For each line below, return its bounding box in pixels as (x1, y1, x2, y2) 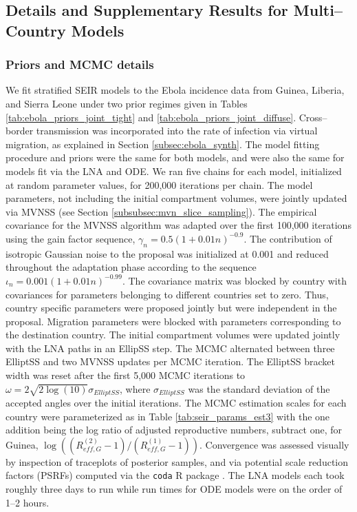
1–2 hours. (6, 495, 50, 509)
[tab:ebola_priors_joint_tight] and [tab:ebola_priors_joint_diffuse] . (6, 110, 296, 124)
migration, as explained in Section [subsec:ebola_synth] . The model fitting (6, 136, 320, 151)
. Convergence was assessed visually (199, 437, 349, 451)
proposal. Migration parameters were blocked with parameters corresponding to (6, 314, 341, 328)
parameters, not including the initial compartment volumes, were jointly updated (6, 191, 347, 205)
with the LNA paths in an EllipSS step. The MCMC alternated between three (6, 340, 335, 355)
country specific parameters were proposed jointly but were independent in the (6, 300, 337, 315)
